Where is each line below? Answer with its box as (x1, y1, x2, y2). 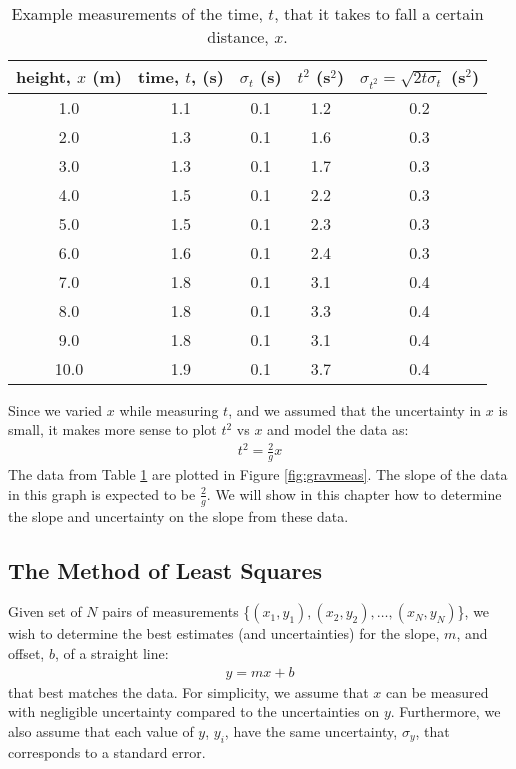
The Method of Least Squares (8, 554, 323, 585)
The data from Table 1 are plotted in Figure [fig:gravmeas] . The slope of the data (8, 464, 508, 485)
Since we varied (8, 399, 103, 420)
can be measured (386, 681, 489, 702)
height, (16, 65, 71, 89)
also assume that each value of (8, 720, 194, 741)
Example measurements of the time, (11, 2, 264, 25)
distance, (207, 25, 269, 48)
